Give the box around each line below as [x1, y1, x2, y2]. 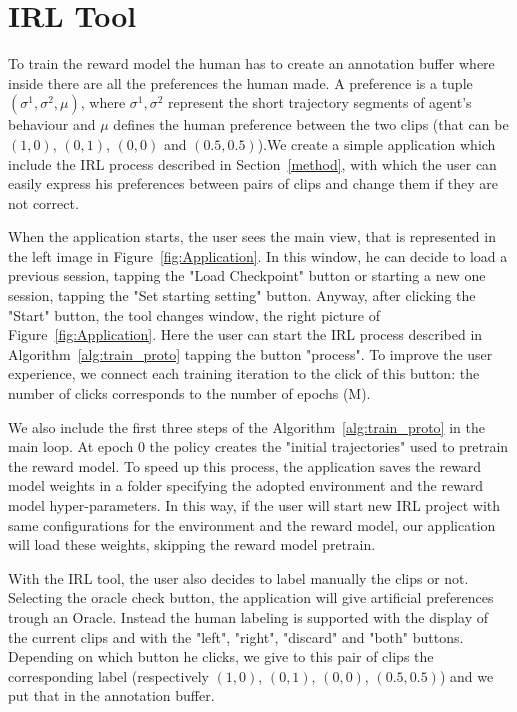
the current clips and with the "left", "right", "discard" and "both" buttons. [8, 626, 464, 647]
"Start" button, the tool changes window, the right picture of [8, 304, 380, 325]
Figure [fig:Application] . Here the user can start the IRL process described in [8, 324, 483, 345]
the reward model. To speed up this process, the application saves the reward [8, 455, 482, 476]
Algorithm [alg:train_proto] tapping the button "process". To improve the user [8, 343, 493, 364]
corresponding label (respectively [8, 665, 209, 686]
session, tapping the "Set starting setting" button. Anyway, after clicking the [8, 285, 476, 306]
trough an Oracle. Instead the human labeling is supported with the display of [8, 606, 488, 627]
